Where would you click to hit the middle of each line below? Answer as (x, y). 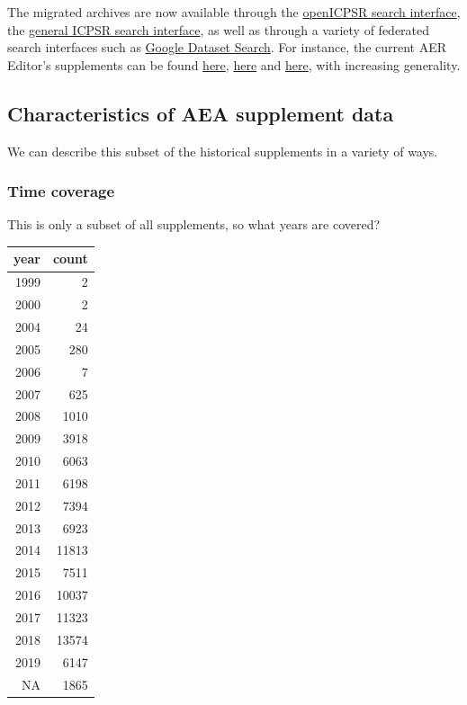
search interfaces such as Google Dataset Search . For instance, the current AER (227, 47)
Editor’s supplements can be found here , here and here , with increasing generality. (234, 64)
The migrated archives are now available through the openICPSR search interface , (234, 12)
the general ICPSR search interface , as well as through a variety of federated (219, 29)
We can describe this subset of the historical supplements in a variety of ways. (223, 151)
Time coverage (61, 191)
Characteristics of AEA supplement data (201, 113)
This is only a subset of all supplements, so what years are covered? (194, 224)
